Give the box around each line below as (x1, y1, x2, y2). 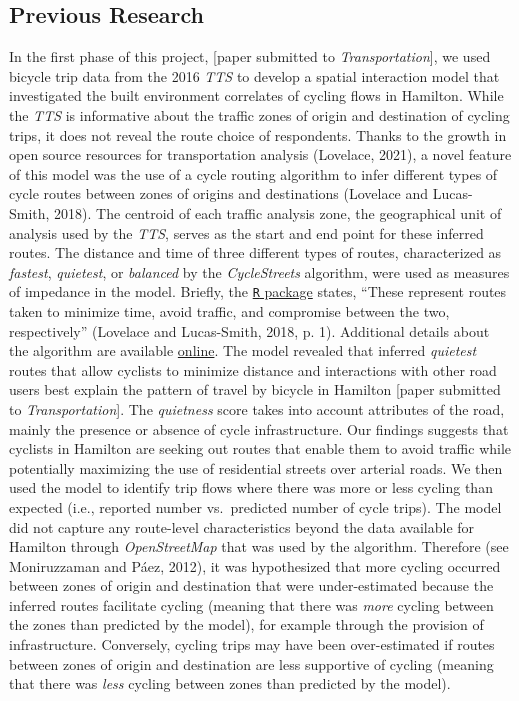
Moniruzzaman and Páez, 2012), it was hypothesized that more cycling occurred (9, 555, 501, 576)
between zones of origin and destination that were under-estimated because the (9, 575, 494, 596)
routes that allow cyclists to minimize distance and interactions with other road (9, 359, 497, 380)
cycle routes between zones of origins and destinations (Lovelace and (9, 183, 429, 204)
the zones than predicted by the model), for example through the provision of (9, 614, 484, 635)
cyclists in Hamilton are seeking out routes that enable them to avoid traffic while (9, 438, 512, 459)
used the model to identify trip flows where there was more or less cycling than (9, 477, 493, 498)
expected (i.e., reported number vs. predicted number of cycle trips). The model (9, 496, 502, 517)
